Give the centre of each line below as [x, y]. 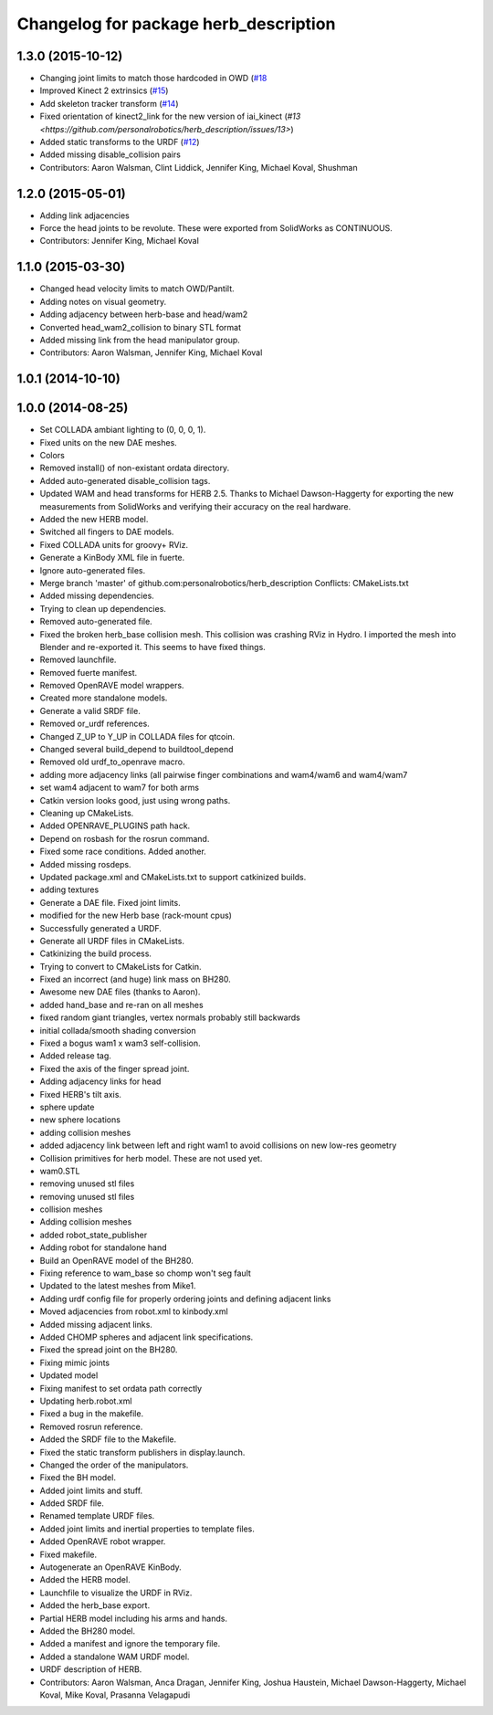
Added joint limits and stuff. [91, 1490]
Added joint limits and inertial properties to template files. [147, 1529]
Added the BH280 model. [88, 1631]
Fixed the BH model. [78, 1478]
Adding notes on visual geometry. [103, 301]
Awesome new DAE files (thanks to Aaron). [120, 992]
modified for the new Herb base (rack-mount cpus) [136, 915]
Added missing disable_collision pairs [110, 154]
